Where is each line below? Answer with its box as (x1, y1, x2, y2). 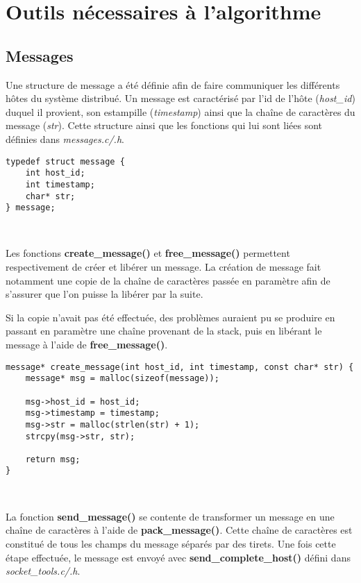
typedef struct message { (6, 156, 125, 167)
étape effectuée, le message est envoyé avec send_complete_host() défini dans (6, 550, 351, 564)
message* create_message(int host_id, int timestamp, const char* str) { (6, 362, 354, 372)
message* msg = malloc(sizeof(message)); (25, 373, 219, 384)
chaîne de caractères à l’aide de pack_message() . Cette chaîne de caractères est (6, 523, 353, 537)
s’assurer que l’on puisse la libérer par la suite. (6, 287, 203, 301)
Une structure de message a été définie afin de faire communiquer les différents (6, 77, 340, 92)
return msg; (25, 454, 81, 464)
